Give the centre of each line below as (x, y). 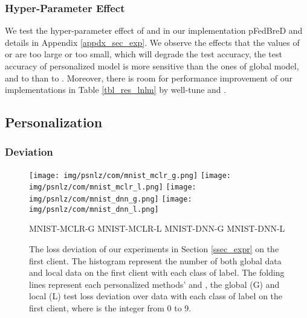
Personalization (54, 122)
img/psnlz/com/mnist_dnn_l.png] (94, 209)
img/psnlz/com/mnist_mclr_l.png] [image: (113, 187)
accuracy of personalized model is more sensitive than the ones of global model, (152, 66)
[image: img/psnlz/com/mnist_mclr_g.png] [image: (130, 175)
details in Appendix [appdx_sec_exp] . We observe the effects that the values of (152, 42)
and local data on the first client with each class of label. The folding (157, 272)
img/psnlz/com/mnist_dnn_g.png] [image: (111, 199)
